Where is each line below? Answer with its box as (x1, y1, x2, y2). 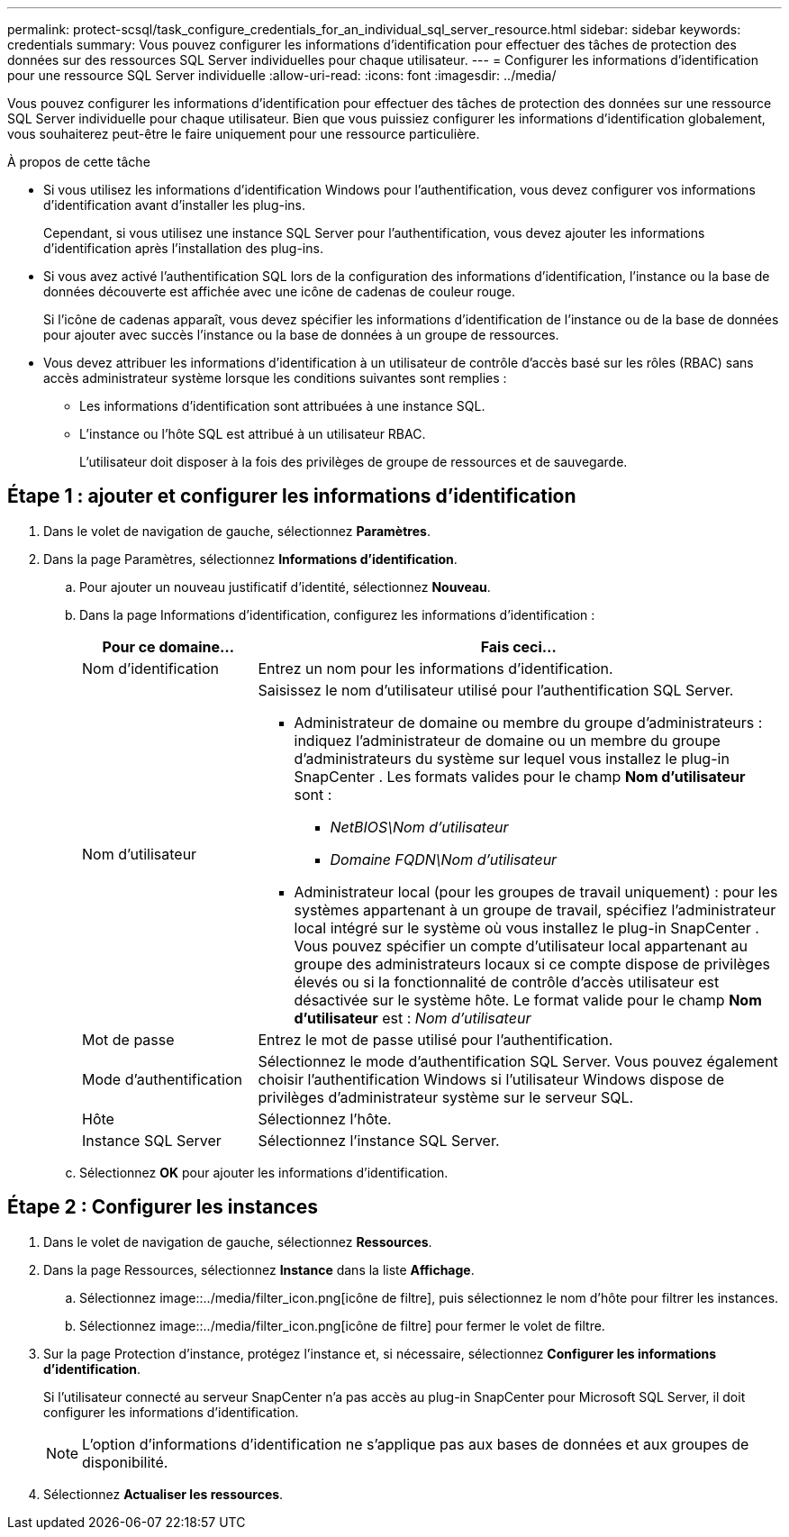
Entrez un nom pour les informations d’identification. (258, 659, 613, 678)
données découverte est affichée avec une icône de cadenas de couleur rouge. (43, 284, 515, 299)
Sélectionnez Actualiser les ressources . (43, 1486, 284, 1502)
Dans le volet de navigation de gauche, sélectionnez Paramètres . (43, 523, 431, 539)
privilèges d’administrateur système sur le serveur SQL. (258, 1087, 634, 1106)
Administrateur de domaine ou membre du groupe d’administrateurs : (294, 713, 763, 732)
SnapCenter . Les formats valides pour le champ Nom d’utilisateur (294, 767, 746, 786)
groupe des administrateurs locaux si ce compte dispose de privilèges (294, 954, 770, 973)
